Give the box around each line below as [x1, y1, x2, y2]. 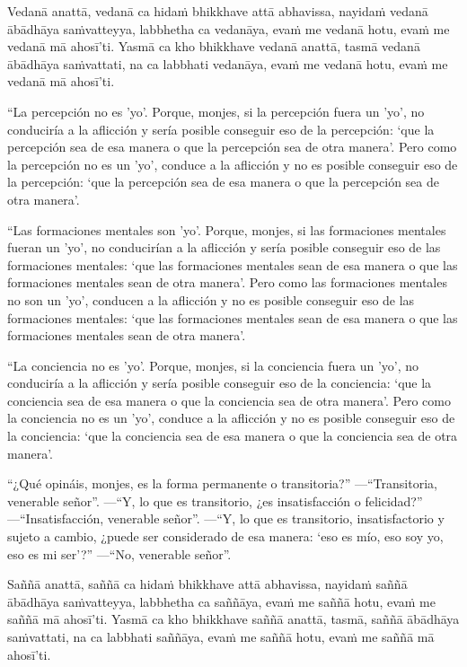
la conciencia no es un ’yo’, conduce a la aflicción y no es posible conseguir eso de [7, 408, 455, 427]
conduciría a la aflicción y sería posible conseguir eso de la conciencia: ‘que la [7, 373, 432, 392]
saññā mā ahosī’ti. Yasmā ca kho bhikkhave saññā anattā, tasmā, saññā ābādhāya [7, 610, 460, 628]
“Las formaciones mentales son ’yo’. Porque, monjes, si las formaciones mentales [7, 220, 446, 239]
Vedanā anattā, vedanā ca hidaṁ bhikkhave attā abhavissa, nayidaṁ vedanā [7, 2, 428, 20]
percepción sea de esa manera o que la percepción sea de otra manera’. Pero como [7, 137, 457, 156]
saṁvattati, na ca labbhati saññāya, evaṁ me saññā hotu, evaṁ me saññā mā [7, 628, 435, 645]
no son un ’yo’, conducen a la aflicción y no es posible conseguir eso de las [7, 290, 415, 309]
